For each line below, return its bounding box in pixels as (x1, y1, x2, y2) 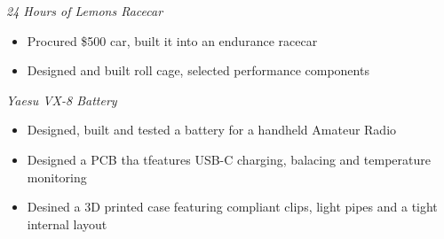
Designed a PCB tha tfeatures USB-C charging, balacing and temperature (27, 150, 431, 168)
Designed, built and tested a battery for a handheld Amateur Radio (27, 120, 397, 139)
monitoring (27, 167, 87, 186)
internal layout (27, 214, 107, 233)
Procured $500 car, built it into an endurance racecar (27, 31, 318, 50)
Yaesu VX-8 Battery (6, 90, 117, 109)
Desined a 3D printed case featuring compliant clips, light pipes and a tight (27, 197, 438, 216)
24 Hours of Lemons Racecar (6, 2, 163, 19)
